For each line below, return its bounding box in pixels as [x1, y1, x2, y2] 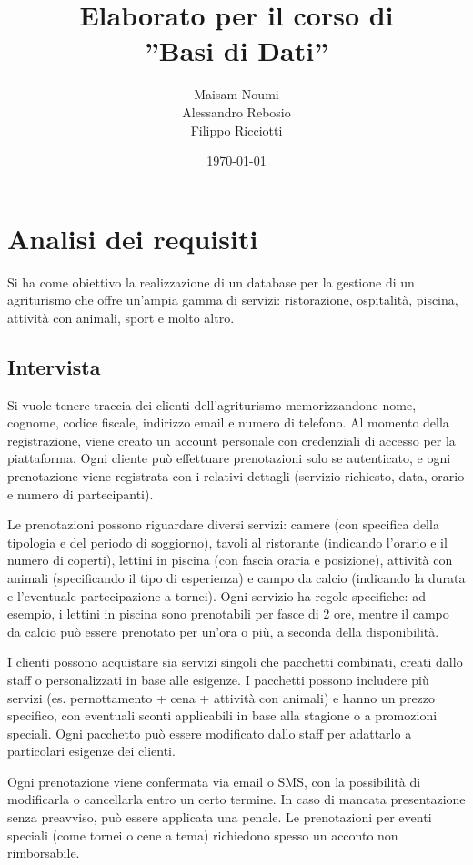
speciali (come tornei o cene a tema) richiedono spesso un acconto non [7, 825, 398, 844]
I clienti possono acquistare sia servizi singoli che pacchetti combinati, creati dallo [7, 652, 463, 671]
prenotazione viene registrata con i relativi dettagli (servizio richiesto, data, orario [7, 466, 465, 485]
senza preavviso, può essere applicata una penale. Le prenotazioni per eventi [7, 808, 432, 827]
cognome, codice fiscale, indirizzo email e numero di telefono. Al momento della [7, 413, 449, 432]
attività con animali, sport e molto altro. [7, 307, 235, 327]
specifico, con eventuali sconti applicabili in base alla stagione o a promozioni [7, 706, 438, 725]
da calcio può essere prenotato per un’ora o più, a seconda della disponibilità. [7, 621, 439, 640]
